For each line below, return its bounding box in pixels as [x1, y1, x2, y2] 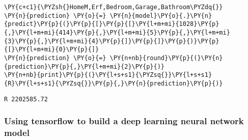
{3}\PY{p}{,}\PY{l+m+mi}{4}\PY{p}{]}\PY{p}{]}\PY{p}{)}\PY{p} [4, 37, 219, 45]
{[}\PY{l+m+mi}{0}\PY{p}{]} [4, 46, 99, 53]
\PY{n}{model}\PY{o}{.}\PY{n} [109, 12, 212, 19]
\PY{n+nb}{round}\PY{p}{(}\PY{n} [109, 54, 223, 62]
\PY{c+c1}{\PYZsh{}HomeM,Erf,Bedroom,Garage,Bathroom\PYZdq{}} [4, 4, 223, 11]
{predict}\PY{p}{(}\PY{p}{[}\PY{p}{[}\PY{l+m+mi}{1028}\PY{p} [4, 20, 219, 28]
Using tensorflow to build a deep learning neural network [4, 115, 244, 127]
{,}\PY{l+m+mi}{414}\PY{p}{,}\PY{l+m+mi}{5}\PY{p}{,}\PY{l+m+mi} [4, 29, 230, 36]
